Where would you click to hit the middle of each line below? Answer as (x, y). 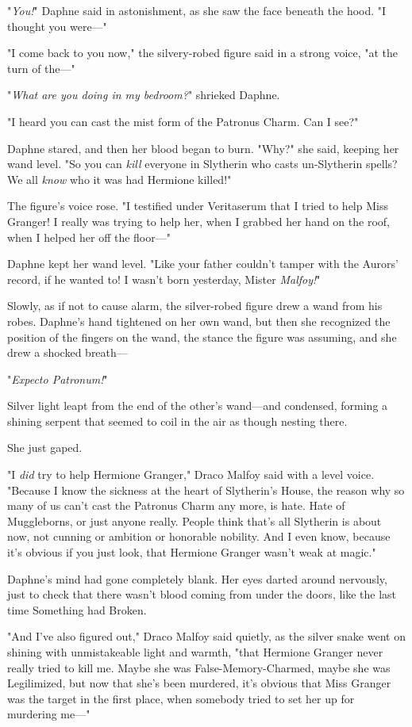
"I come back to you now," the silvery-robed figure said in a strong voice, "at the (203, 53)
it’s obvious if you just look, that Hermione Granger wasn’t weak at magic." (192, 552)
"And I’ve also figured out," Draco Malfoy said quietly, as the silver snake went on (206, 636)
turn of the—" (41, 68)
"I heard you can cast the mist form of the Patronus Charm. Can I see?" (183, 121)
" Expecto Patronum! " (58, 379)
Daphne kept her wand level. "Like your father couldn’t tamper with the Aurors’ (203, 264)
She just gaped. (45, 448)
